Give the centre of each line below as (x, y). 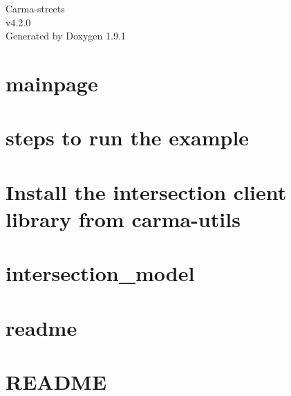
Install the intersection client (146, 191)
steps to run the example (128, 137)
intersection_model (100, 273)
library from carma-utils (123, 218)
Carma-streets (35, 8)
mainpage (52, 83)
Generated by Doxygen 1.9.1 (66, 36)
